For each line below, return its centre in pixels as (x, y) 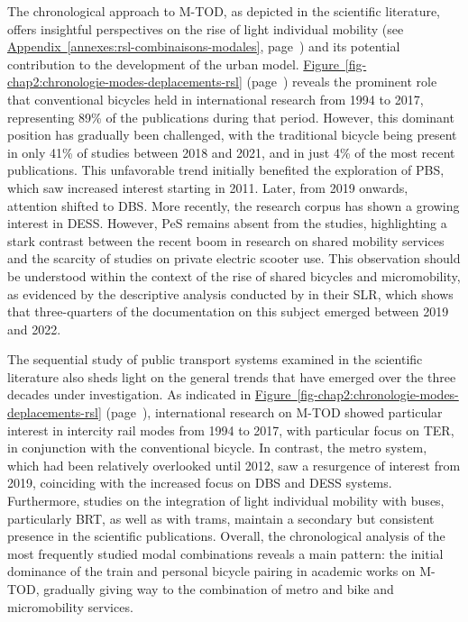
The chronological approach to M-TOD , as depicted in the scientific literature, (224, 11)
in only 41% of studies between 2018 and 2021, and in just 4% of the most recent (231, 152)
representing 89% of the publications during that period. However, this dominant (231, 117)
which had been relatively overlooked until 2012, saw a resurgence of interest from (234, 465)
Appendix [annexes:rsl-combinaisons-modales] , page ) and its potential (204, 46)
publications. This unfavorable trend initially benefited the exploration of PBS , (226, 170)
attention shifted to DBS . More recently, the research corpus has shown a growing (234, 205)
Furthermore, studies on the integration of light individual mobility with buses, (226, 501)
